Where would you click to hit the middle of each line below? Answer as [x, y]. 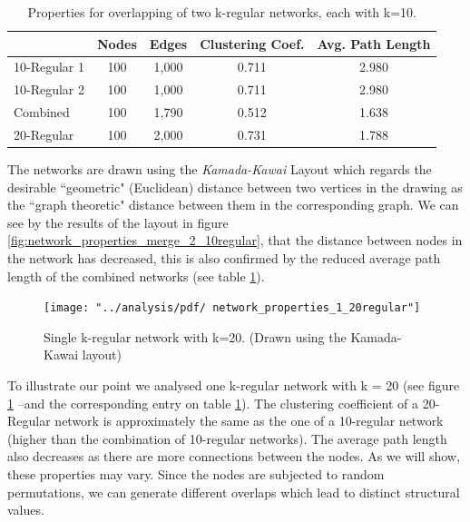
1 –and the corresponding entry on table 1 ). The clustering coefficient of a [213, 403]
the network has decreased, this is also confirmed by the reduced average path [224, 258]
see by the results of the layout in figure [118, 222]
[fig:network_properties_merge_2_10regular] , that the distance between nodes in [235, 240]
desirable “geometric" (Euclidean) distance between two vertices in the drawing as [235, 187]
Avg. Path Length [374, 43]
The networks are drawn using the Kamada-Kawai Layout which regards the [220, 169]
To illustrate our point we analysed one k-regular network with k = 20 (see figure [234, 385]
